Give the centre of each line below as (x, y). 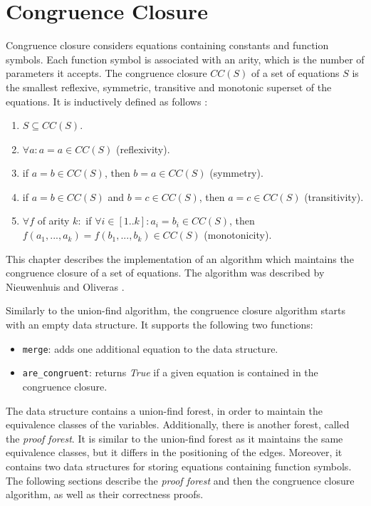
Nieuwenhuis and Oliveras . (65, 286)
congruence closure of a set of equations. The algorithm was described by (165, 273)
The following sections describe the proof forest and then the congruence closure (180, 480)
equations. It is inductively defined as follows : (107, 101)
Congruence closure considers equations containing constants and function (167, 45)
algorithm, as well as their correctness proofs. (105, 494)
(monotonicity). (238, 235)
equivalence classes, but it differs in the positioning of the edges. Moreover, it (174, 452)
